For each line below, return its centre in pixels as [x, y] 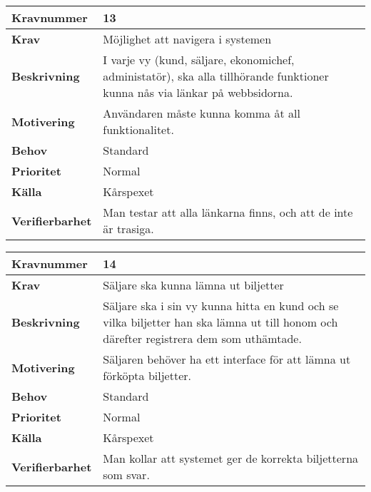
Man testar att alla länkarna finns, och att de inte [228, 212]
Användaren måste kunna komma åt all [202, 113]
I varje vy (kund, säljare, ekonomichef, [199, 60]
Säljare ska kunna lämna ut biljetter [193, 285]
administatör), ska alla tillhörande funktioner [216, 76]
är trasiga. [128, 229]
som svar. [126, 475]
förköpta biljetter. [147, 375]
